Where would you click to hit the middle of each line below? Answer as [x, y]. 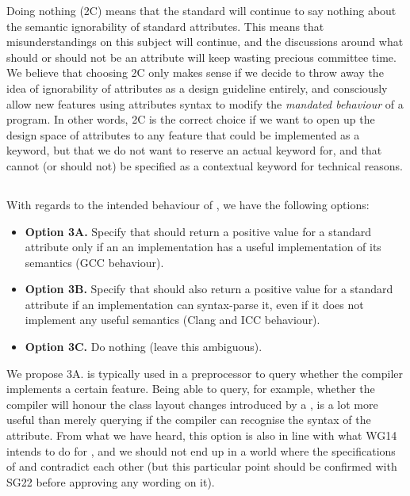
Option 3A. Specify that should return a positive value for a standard [198, 231]
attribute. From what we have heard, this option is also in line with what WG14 [202, 435]
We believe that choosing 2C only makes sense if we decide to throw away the [195, 72]
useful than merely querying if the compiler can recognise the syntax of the [189, 420]
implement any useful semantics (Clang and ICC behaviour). [172, 320]
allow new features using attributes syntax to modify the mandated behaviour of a [205, 103]
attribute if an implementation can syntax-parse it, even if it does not [194, 304]
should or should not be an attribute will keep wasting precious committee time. [201, 57]
